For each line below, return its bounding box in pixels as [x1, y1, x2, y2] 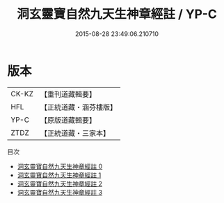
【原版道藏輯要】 [40, 115, 96, 125]
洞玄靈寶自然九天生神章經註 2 [17, 179, 103, 188]
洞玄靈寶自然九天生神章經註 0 [17, 162, 103, 170]
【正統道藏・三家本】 [40, 128, 110, 138]
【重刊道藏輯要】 [40, 89, 96, 99]
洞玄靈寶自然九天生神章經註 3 [17, 188, 103, 196]
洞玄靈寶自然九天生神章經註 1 [17, 170, 102, 179]
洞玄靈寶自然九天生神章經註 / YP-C [17, 6, 217, 22]
